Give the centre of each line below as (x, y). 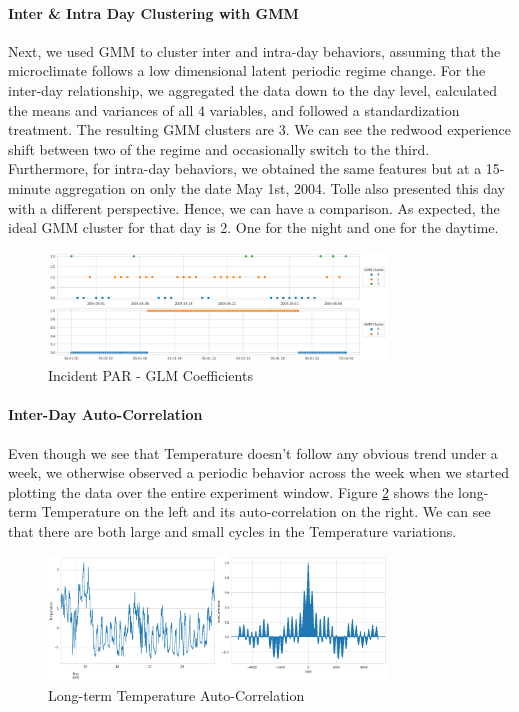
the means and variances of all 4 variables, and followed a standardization (234, 109)
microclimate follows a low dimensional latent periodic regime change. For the (247, 70)
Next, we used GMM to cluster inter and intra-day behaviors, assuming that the (254, 50)
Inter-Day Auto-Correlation (105, 414)
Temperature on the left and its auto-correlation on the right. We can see (266, 511)
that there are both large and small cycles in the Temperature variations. (232, 531)
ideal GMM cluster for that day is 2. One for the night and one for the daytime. (253, 227)
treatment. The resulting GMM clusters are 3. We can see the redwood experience (260, 129)
